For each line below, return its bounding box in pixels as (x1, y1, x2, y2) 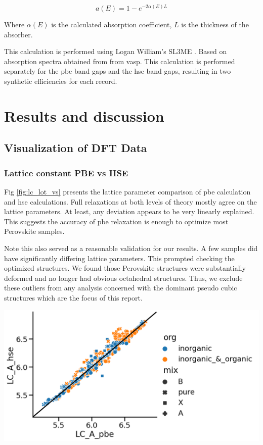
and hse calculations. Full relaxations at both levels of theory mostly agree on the (4, 196, 257, 207)
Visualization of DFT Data (4, 140, 147, 156)
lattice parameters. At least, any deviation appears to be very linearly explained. (4, 206, 254, 217)
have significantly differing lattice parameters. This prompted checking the (4, 253, 235, 263)
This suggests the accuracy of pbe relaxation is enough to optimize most (4, 216, 229, 226)
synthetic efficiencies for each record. (4, 75, 117, 86)
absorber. (4, 29, 33, 39)
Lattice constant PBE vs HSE (4, 166, 128, 179)
